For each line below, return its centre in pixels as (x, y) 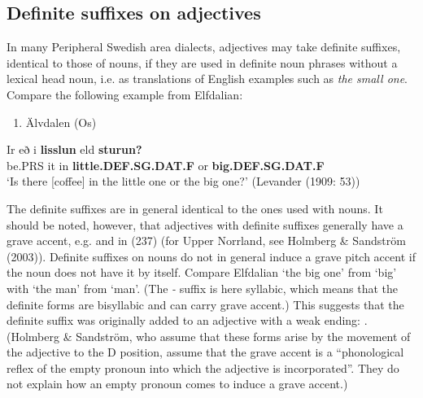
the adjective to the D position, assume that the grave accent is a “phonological (205, 352)
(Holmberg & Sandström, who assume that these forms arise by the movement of (209, 336)
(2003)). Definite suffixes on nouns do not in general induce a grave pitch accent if (211, 256)
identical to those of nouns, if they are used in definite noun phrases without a (202, 62)
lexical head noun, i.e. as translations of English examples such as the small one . (207, 79)
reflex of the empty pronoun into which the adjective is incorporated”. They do (203, 367)
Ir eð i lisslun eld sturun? (74, 149)
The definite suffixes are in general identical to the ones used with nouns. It (195, 208)
